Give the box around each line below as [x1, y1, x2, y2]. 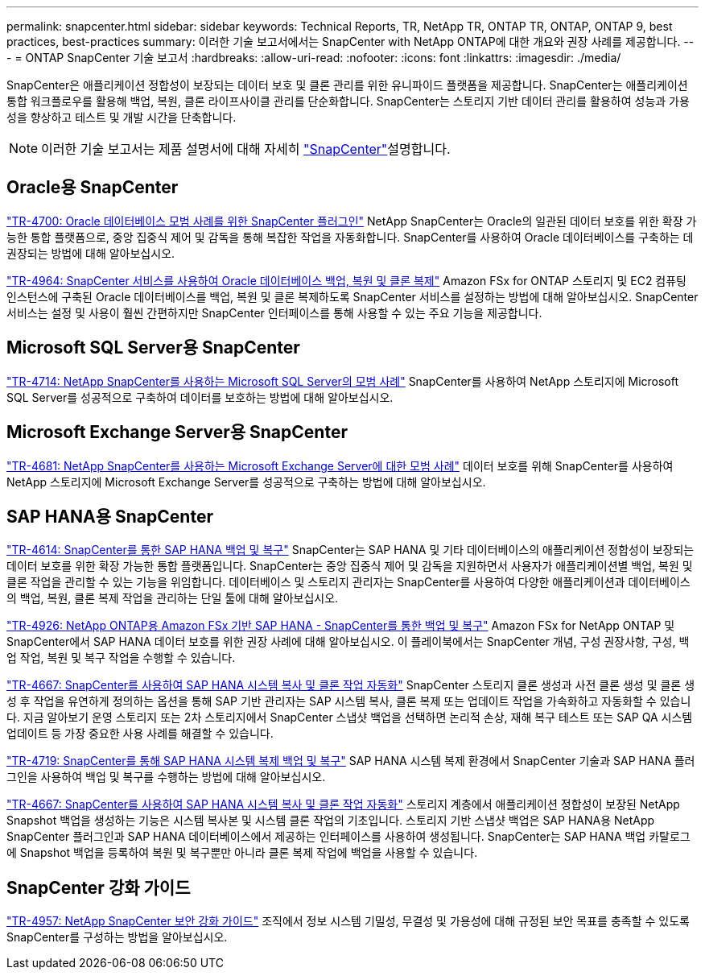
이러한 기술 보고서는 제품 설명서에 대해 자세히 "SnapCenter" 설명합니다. [41, 141, 451, 157]
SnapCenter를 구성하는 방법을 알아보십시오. [6, 930, 228, 945]
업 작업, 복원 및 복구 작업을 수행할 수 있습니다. [6, 651, 236, 665]
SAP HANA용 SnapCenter [6, 506, 213, 527]
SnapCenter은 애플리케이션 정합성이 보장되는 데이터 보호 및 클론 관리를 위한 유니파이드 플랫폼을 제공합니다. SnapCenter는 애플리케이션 [6, 78, 688, 92]
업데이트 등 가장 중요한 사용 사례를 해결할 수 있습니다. [6, 726, 274, 741]
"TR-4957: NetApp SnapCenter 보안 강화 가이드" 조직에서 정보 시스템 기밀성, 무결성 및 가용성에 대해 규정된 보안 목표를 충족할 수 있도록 [6, 914, 690, 928]
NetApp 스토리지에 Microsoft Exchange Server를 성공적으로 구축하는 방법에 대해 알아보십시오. [6, 474, 486, 489]
